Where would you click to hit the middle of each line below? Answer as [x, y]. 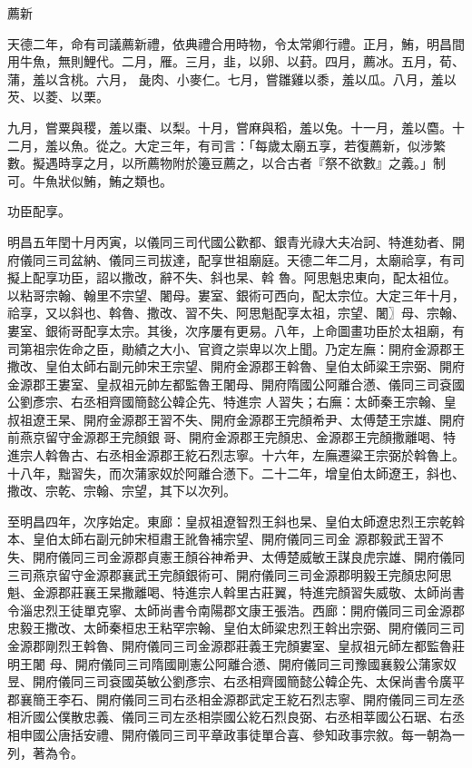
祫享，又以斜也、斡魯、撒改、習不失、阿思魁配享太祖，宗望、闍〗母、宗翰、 [236, 313]
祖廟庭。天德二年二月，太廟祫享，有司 [350, 259]
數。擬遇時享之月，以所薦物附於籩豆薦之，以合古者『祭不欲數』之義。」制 [226, 163]
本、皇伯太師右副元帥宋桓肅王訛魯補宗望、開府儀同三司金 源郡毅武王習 [219, 539]
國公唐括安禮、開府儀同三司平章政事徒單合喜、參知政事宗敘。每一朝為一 [248, 734]
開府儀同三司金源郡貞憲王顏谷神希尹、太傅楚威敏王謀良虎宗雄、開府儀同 [248, 557]
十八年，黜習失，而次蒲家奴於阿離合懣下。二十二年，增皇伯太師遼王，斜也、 [236, 473]
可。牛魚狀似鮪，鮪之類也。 [90, 180]
